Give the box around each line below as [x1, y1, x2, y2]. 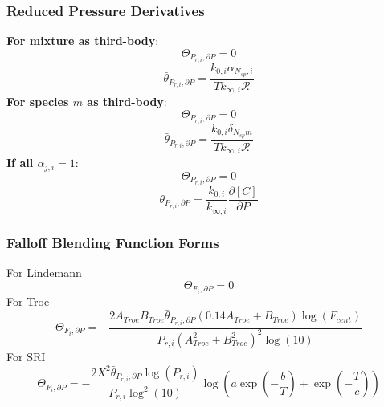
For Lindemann [6, 263, 82, 280]
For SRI [6, 348, 46, 364]
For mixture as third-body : [6, 32, 159, 49]
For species [6, 93, 69, 110]
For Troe [6, 292, 50, 309]
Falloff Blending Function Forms [6, 232, 219, 252]
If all [6, 154, 34, 171]
